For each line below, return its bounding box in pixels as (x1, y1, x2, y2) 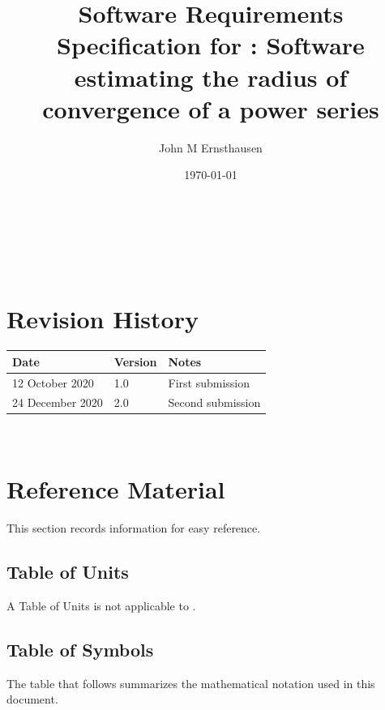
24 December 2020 (12, 394, 103, 411)
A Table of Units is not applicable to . (6, 597, 196, 614)
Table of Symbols (6, 636, 154, 661)
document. (6, 691, 58, 708)
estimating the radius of (74, 60, 348, 93)
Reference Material (6, 473, 225, 506)
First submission (168, 374, 250, 391)
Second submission (168, 394, 261, 411)
